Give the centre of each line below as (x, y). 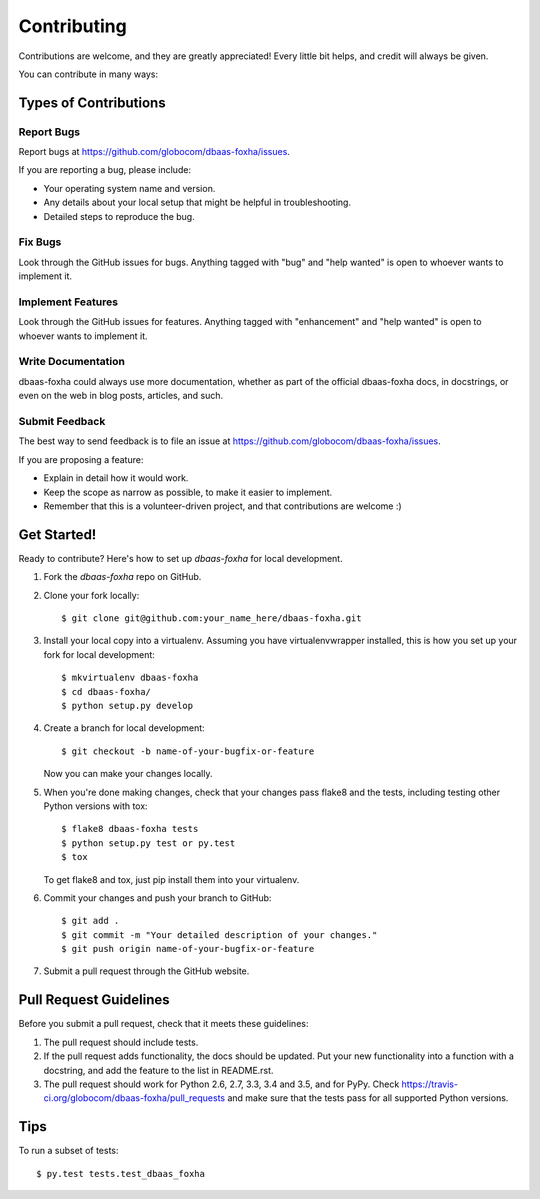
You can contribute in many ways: (88, 74)
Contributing (72, 26)
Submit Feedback (62, 422)
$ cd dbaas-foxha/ (106, 691)
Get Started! (57, 534)
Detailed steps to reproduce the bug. (119, 216)
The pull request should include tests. (121, 1042)
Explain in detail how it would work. (116, 478)
